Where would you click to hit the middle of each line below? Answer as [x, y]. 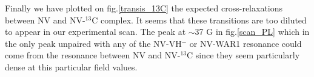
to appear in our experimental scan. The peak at [95, 32]
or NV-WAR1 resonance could [246, 43]
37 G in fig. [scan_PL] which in [252, 32]
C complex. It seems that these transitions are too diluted [199, 20]
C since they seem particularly [243, 55]
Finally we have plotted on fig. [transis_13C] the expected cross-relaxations [144, 8]
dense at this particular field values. [71, 66]
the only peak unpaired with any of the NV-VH [93, 43]
